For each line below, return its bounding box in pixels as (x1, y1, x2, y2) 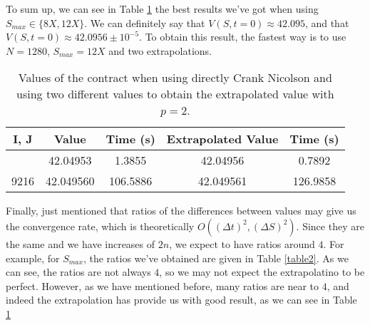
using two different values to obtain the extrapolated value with (16, 86, 334, 103)
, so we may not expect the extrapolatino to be (159, 264, 365, 279)
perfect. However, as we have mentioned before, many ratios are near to (6, 278, 319, 293)
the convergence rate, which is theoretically (6, 218, 195, 233)
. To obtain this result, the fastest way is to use (139, 29, 346, 44)
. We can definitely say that (84, 15, 205, 30)
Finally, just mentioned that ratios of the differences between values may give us (6, 203, 356, 218)
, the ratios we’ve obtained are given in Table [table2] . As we (83, 250, 349, 265)
